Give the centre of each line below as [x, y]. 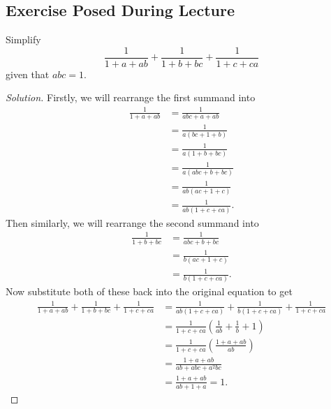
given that [28, 74]
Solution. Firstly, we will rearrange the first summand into [131, 97]
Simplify [23, 39]
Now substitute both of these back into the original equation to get [149, 291]
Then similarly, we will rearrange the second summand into [132, 222]
